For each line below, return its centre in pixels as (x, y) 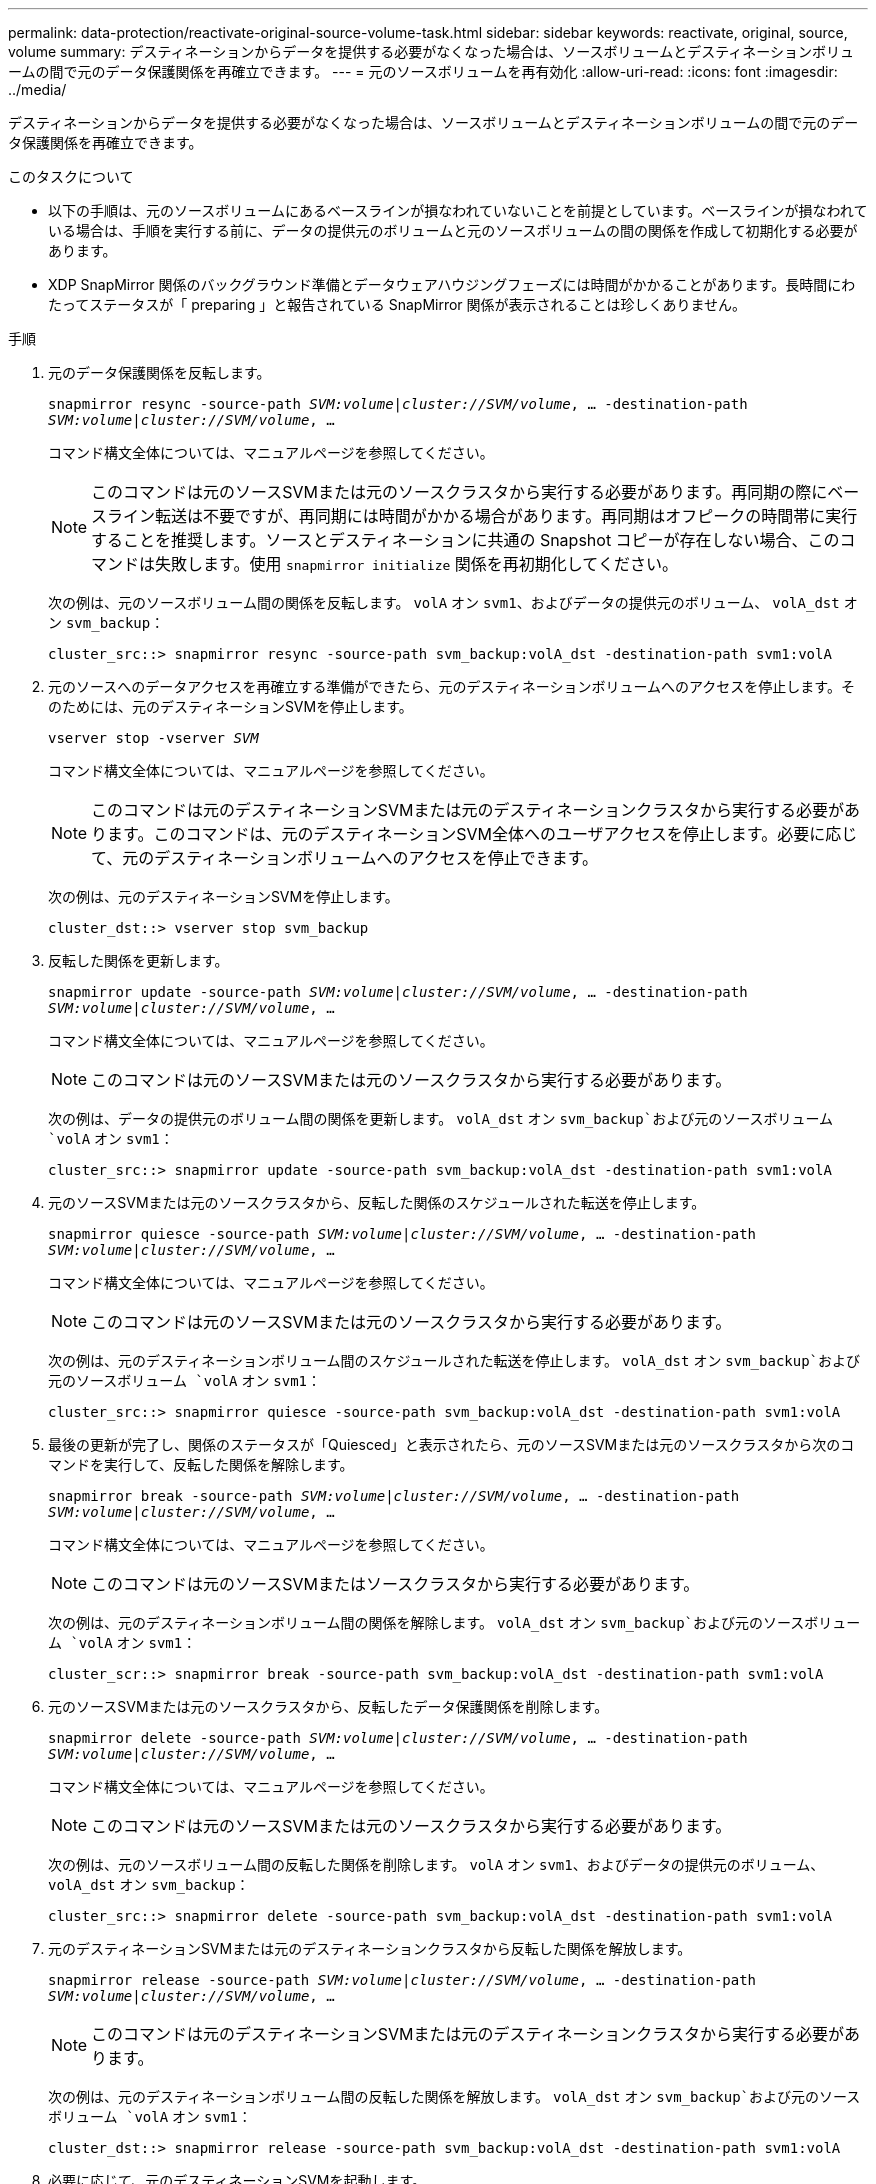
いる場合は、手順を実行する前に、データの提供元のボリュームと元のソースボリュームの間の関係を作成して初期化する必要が (453, 230)
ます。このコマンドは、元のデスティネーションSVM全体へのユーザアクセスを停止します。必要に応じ (482, 834)
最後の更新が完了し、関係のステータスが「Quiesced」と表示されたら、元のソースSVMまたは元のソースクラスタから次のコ (451, 1444)
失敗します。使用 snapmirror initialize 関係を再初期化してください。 (416, 564)
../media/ (37, 89)
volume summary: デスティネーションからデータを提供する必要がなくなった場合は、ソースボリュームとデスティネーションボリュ (431, 51)
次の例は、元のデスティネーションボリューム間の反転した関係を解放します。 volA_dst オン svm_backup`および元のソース (454, 2096)
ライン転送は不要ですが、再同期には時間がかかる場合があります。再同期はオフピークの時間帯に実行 (482, 516)
